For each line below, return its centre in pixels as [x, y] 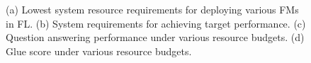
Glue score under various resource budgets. [99, 51]
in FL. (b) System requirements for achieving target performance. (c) [156, 23]
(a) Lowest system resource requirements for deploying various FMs [152, 9]
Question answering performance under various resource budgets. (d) [155, 37]
